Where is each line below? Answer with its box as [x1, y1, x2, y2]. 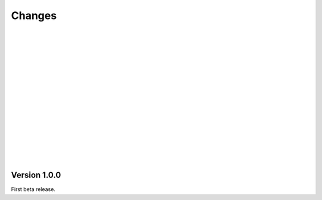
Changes [11, 9, 57, 22]
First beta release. [11, 186, 56, 193]
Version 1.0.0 [11, 170, 61, 180]
